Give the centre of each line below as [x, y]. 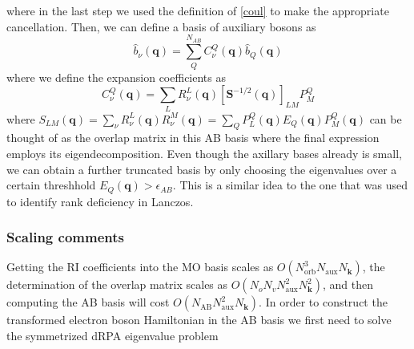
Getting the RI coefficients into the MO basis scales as [140, 267]
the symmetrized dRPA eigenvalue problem [113, 336]
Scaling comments [65, 237]
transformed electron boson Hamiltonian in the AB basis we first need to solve [199, 320]
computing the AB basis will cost [88, 302]
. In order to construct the [323, 302]
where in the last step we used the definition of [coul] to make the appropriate [198, 10]
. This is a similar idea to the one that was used [290, 185]
